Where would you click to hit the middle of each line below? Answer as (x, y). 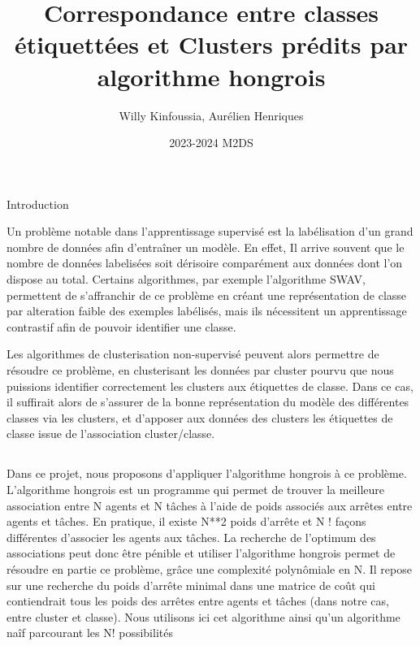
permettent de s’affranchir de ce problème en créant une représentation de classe (207, 295)
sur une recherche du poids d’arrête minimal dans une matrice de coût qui (191, 585)
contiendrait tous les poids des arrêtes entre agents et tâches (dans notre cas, (198, 601)
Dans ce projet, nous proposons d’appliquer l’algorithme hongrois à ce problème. (207, 473)
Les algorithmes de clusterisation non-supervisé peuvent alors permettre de (193, 354)
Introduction (38, 204)
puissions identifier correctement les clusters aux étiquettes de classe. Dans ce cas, (210, 386)
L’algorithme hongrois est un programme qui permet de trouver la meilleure (195, 489)
